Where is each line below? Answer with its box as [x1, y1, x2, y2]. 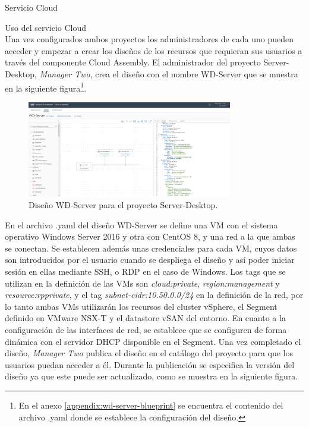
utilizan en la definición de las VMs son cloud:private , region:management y [5, 277, 280, 289]
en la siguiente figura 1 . [5, 80, 87, 94]
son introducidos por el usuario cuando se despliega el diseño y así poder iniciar [5, 253, 295, 266]
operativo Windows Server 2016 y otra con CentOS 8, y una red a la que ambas [5, 230, 295, 243]
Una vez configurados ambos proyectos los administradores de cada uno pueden [5, 33, 294, 45]
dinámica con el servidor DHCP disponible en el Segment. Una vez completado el [5, 335, 301, 347]
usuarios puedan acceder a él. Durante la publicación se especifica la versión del [5, 358, 295, 371]
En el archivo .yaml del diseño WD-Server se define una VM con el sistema [5, 218, 278, 231]
